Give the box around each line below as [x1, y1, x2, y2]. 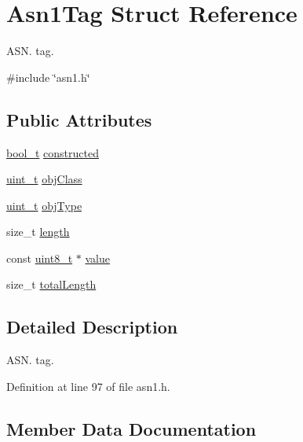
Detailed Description [6, 315, 178, 339]
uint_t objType [6, 197, 82, 213]
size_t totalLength [6, 276, 97, 293]
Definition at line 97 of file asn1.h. [6, 378, 170, 394]
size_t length [6, 223, 70, 240]
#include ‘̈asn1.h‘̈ [6, 68, 90, 85]
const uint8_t [6, 249, 73, 266]
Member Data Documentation [6, 416, 257, 440]
